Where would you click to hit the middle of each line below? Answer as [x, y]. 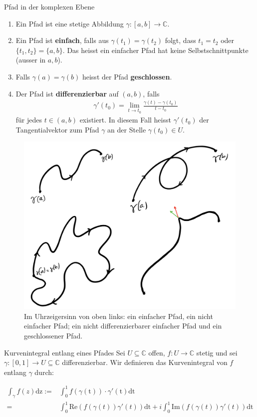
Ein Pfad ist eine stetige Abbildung [70, 23]
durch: [44, 372]
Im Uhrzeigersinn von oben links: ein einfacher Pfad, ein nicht [119, 316]
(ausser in [31, 60]
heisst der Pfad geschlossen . [127, 76]
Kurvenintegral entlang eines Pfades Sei [65, 352]
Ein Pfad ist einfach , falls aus [62, 40]
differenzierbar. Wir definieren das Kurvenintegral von [145, 362]
